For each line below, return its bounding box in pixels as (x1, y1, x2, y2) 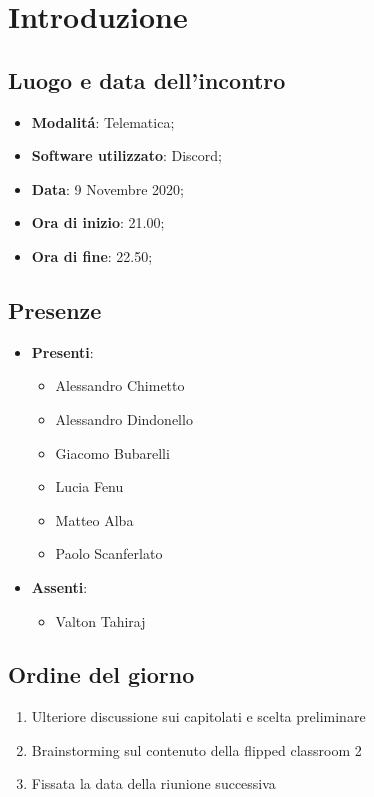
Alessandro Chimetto (55, 375, 185, 396)
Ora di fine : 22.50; (31, 245, 153, 266)
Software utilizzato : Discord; (31, 145, 222, 166)
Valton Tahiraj (55, 610, 146, 631)
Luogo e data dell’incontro (8, 64, 286, 95)
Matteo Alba (55, 509, 134, 530)
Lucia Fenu (55, 476, 124, 497)
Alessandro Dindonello (55, 408, 193, 429)
